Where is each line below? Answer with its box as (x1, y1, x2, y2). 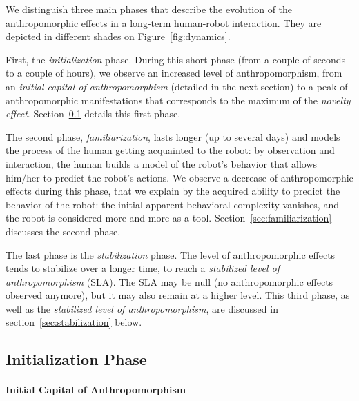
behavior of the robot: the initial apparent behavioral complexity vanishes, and (6, 197, 339, 211)
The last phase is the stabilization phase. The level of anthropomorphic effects (6, 247, 336, 262)
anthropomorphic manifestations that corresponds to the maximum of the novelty (6, 92, 351, 107)
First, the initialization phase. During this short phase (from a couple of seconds (6, 52, 346, 66)
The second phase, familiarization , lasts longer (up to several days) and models (6, 129, 340, 144)
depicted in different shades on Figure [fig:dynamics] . (6, 29, 231, 43)
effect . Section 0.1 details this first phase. (6, 106, 181, 121)
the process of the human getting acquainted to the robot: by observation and (6, 143, 335, 157)
